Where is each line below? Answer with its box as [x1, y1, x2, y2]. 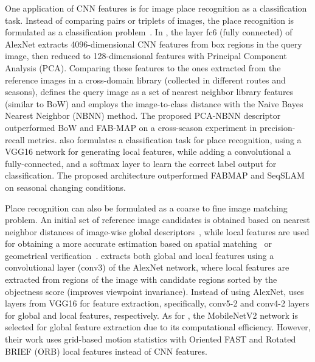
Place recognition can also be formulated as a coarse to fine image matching [5, 201, 288, 214]
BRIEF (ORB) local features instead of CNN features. [5, 344, 207, 357]
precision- [259, 121, 296, 133]
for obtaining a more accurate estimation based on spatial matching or [5, 237, 272, 250]
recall [5, 133, 25, 146]
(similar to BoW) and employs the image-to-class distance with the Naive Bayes [5, 97, 303, 110]
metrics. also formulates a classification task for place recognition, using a [27, 133, 302, 146]
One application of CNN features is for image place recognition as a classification [5, 2, 307, 14]
